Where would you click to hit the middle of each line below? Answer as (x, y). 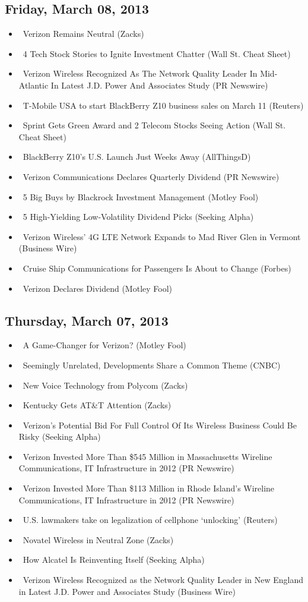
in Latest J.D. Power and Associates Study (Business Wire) (127, 591)
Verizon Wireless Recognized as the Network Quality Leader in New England (163, 580)
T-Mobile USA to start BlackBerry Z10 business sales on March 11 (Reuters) (163, 105)
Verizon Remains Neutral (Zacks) (83, 34)
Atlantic (34, 85)
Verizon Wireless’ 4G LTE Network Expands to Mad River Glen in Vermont (162, 236)
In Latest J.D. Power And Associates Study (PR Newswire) (159, 85)
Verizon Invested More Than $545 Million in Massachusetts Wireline (147, 456)
